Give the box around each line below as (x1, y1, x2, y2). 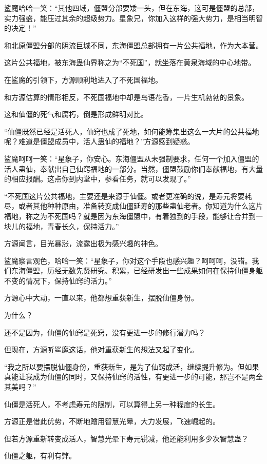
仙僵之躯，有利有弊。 (4, 450, 76, 461)
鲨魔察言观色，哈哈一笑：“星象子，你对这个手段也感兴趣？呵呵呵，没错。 (4, 255, 252, 266)
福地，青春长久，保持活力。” (25, 220, 119, 231)
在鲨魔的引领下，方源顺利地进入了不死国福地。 (4, 74, 162, 85)
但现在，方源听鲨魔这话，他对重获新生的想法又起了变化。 (4, 344, 198, 355)
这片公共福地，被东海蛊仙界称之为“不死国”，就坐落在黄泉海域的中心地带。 (4, 57, 256, 68)
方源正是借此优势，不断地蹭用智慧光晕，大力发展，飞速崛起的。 (4, 416, 220, 427)
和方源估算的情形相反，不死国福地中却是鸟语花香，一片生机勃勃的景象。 (4, 91, 249, 102)
